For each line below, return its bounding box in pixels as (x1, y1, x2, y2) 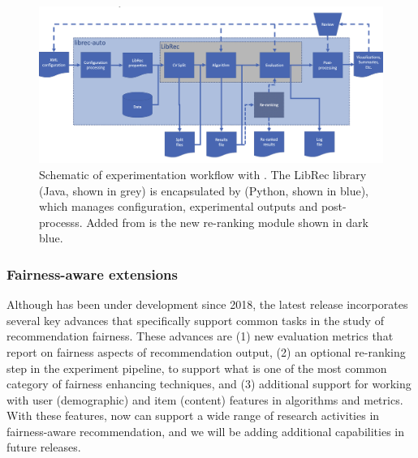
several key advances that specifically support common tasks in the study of (6, 311, 384, 328)
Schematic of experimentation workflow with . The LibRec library (39, 165, 367, 182)
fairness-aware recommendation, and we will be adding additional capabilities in (6, 422, 404, 439)
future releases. (6, 439, 81, 456)
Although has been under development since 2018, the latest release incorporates (6, 296, 408, 313)
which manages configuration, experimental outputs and (39, 198, 318, 215)
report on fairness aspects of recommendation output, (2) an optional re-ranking (6, 343, 406, 360)
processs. (39, 213, 83, 230)
